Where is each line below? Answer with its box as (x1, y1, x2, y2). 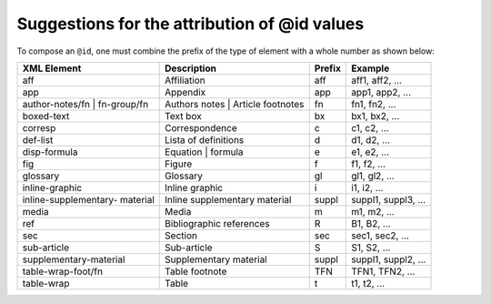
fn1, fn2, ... (351, 97, 396, 110)
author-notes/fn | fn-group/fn (22, 97, 149, 110)
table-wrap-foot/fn (22, 265, 104, 278)
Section (165, 228, 197, 241)
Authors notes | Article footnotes (165, 97, 305, 110)
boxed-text (22, 109, 70, 122)
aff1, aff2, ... (351, 74, 402, 86)
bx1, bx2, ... (351, 109, 400, 122)
